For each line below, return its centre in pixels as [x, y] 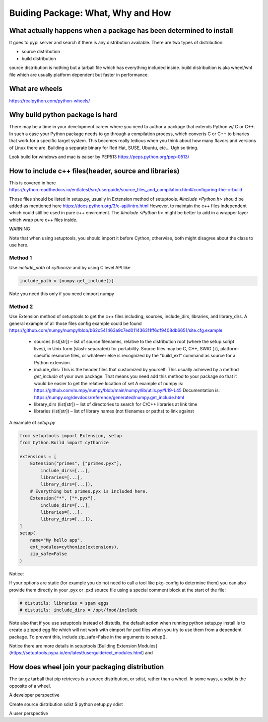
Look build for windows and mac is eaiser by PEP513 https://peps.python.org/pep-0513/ [99, 157]
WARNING [20, 229]
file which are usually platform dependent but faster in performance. [79, 75]
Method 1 [21, 257]
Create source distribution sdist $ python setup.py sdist [66, 704]
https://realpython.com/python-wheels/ [50, 101]
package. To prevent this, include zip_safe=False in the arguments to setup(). [88, 637]
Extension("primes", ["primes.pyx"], [76, 464]
